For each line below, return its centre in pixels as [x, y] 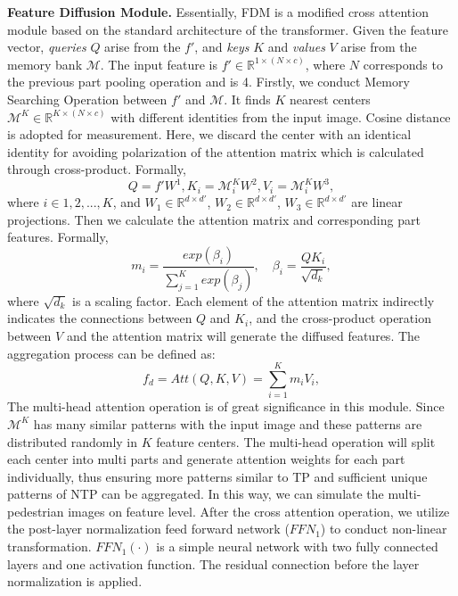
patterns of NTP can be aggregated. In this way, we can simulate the [196, 494]
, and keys [222, 47]
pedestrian [36, 511]
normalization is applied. [75, 581]
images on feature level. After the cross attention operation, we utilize [259, 511]
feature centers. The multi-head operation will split [296, 441]
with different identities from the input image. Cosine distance [281, 116]
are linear [377, 202]
